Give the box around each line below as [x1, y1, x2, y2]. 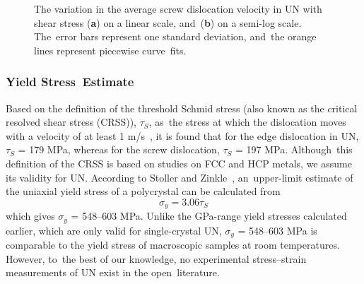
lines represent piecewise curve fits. [34, 42, 187, 57]
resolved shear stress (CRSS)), [6, 114, 137, 129]
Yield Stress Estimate [6, 73, 134, 90]
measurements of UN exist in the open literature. [6, 265, 220, 280]
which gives [6, 208, 55, 223]
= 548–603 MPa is [237, 223, 317, 237]
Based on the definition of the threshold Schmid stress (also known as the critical [6, 100, 358, 115]
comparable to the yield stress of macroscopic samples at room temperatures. [6, 237, 340, 252]
